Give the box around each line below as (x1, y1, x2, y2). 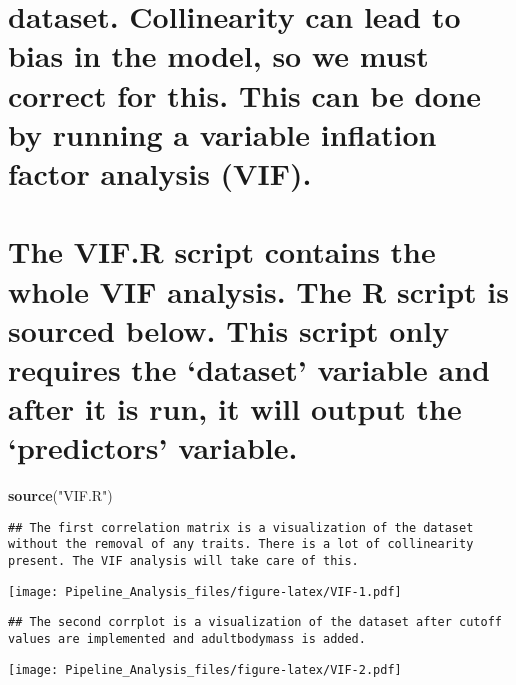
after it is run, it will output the (8, 388, 462, 429)
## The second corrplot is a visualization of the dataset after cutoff (8, 615, 502, 630)
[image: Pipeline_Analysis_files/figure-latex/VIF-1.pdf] (8, 584, 402, 599)
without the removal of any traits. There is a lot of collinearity (8, 537, 474, 552)
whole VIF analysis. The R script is (8, 270, 510, 311)
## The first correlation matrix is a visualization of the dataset (8, 520, 474, 535)
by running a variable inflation (8, 113, 437, 154)
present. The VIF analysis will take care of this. (8, 554, 359, 569)
